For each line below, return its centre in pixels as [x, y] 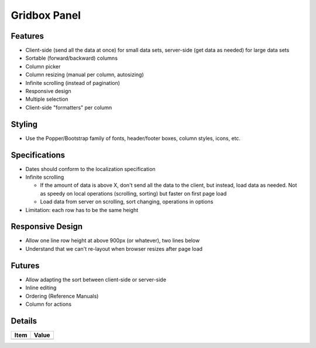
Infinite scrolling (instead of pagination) [73, 83]
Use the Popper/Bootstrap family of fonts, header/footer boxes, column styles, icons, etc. [133, 138]
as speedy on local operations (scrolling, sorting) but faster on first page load [133, 193]
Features [27, 36]
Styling [24, 124]
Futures [25, 266]
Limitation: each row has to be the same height [82, 210]
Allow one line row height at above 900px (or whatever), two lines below [113, 241]
